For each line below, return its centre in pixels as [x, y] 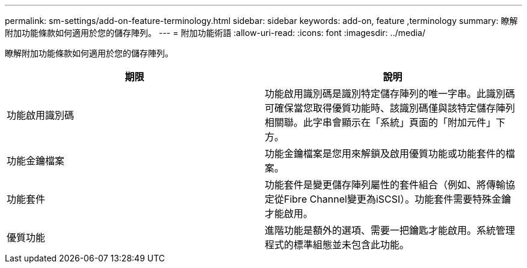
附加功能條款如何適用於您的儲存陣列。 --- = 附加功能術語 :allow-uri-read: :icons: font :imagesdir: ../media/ [215, 33]
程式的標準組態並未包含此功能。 [337, 245]
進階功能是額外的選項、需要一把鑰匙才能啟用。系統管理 [390, 230]
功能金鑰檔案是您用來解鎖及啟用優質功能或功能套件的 [385, 153]
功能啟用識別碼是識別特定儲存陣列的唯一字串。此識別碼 [390, 94]
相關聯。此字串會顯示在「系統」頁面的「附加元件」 [381, 122]
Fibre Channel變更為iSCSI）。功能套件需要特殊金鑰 [398, 199]
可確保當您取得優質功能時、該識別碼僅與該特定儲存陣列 [390, 108]
